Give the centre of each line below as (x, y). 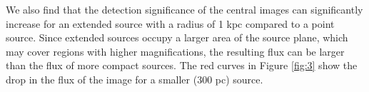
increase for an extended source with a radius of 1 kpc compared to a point (170, 23)
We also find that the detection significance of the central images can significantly (184, 9)
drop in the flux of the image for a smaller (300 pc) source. (135, 79)
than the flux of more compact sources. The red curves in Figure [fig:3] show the (182, 65)
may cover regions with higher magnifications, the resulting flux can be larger (175, 51)
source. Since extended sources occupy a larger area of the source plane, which (177, 37)
